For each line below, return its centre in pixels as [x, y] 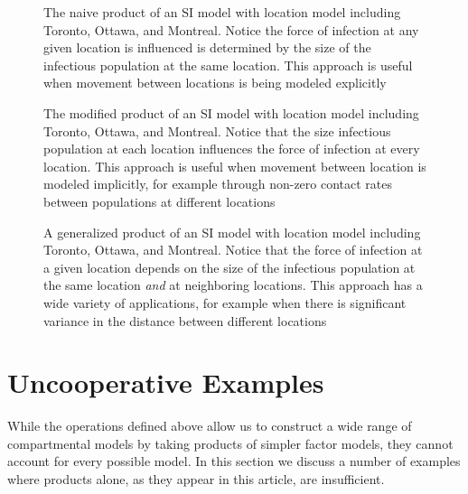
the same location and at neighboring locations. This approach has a [233, 285]
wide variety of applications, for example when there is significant [225, 302]
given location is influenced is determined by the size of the [207, 47]
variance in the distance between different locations [185, 320]
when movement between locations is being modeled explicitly [215, 83]
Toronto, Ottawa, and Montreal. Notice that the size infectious [217, 130]
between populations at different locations [159, 201]
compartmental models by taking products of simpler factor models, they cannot [230, 443]
